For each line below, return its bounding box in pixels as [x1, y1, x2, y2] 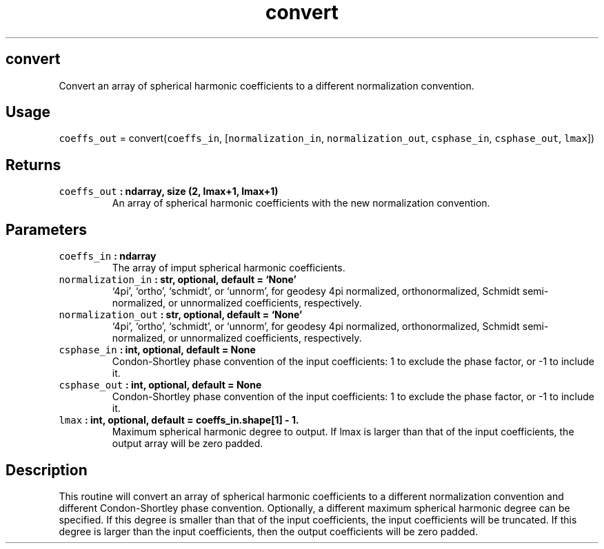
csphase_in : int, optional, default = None [59, 344, 256, 356]
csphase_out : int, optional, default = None [59, 379, 262, 391]
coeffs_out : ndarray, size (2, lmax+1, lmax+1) [59, 185, 279, 198]
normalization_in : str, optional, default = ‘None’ [59, 273, 296, 286]
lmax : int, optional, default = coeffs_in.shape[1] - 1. [59, 414, 299, 426]
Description [6, 461, 88, 479]
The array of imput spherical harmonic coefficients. [112, 262, 345, 274]
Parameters [6, 220, 87, 238]
